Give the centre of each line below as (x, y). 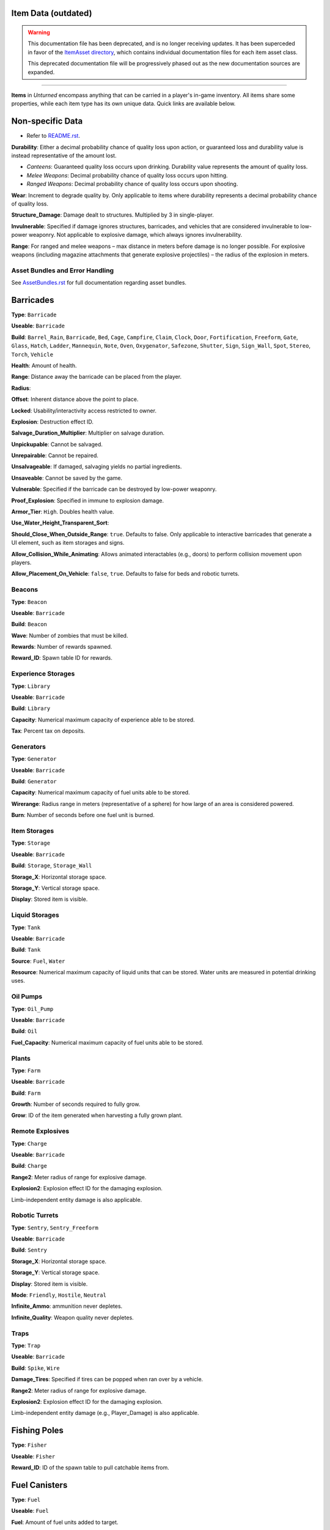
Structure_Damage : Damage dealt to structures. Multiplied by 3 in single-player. (112, 215)
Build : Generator (34, 782)
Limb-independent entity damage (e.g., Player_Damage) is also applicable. (105, 1413)
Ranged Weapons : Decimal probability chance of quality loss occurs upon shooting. (132, 184)
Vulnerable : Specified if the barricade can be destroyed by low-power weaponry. (114, 489)
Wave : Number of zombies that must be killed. (70, 635)
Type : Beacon (29, 602)
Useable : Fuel (30, 1511)
